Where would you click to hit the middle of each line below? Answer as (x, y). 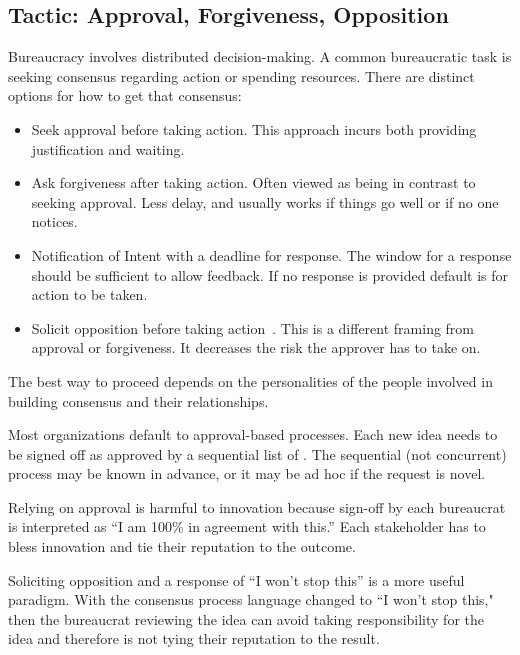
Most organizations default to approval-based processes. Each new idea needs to (253, 434)
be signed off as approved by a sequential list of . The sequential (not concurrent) (257, 453)
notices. (54, 221)
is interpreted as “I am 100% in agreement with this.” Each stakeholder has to (247, 526)
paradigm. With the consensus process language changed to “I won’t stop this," (251, 599)
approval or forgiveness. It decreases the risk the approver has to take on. (256, 347)
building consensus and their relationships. (138, 400)
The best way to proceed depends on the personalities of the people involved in (250, 380)
